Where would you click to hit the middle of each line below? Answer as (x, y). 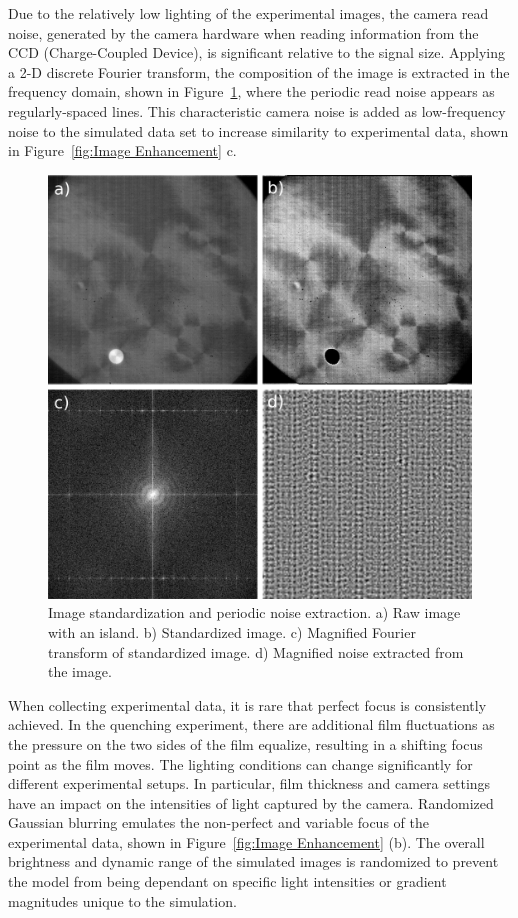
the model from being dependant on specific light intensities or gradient (227, 881)
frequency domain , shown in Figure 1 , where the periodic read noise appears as (251, 91)
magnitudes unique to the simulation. (122, 900)
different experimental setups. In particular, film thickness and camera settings (249, 783)
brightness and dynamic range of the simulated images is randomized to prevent (253, 861)
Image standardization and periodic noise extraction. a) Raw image (254, 612)
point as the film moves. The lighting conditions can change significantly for (240, 763)
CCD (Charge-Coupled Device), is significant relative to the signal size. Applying (256, 52)
